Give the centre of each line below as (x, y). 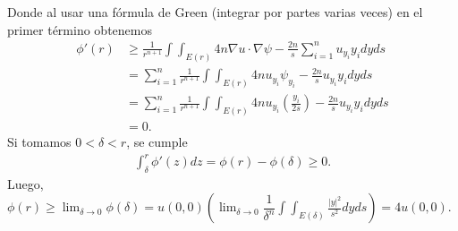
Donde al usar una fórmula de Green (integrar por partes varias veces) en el (215, 12)
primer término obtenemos (80, 29)
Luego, (25, 183)
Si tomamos (39, 141)
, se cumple (157, 141)
